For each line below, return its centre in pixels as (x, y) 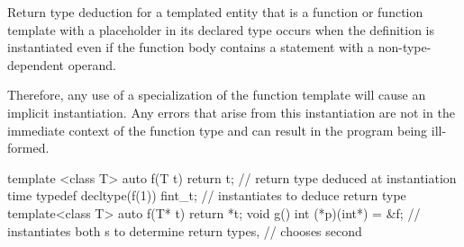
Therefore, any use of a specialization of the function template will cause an (217, 95)
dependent (36, 64)
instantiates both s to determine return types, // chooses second (185, 230)
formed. (28, 148)
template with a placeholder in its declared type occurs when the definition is (221, 29)
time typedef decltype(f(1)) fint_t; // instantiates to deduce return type (207, 195)
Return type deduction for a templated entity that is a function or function (215, 12)
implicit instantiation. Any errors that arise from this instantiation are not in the (231, 112)
